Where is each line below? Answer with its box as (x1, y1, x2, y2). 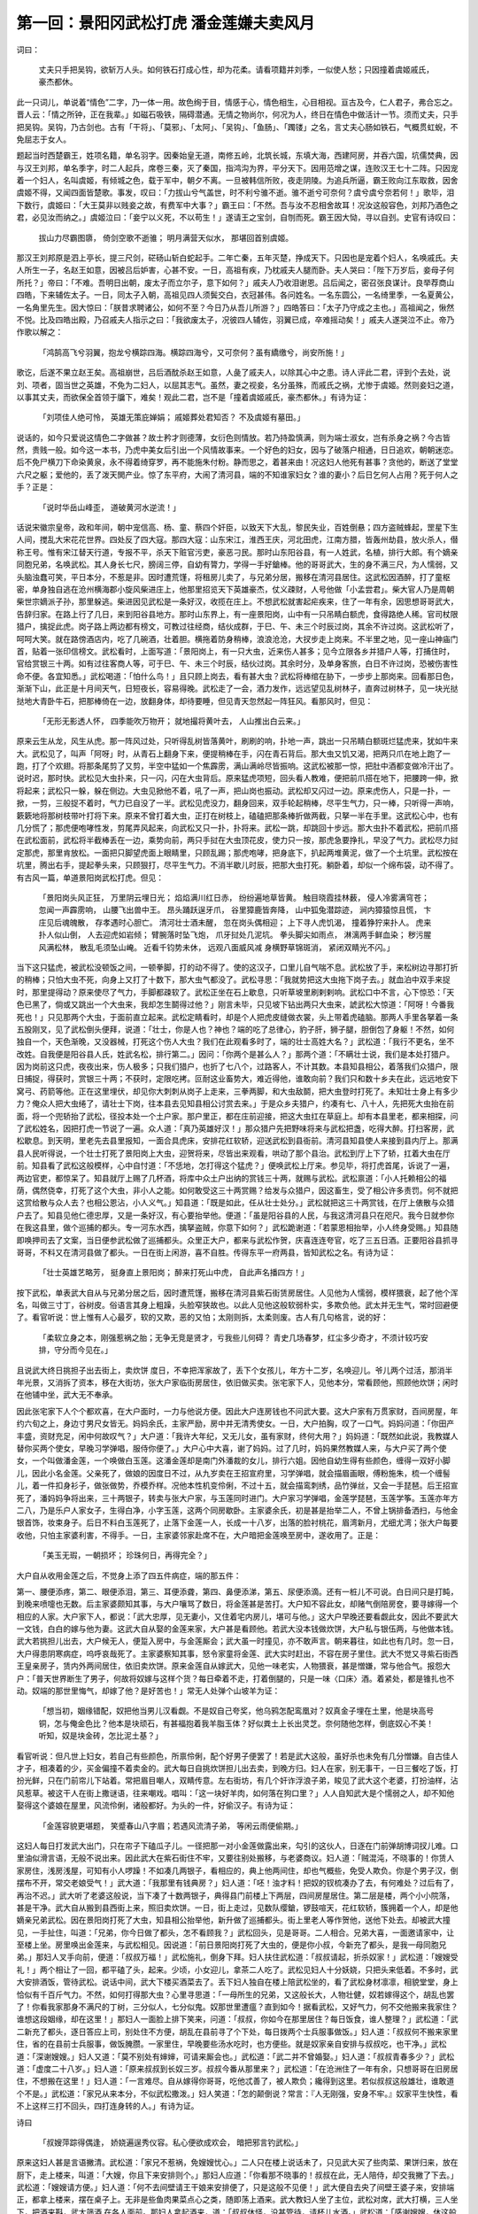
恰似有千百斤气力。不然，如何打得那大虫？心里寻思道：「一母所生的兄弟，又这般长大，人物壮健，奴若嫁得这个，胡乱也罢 (16, 1989, 455, 2000)
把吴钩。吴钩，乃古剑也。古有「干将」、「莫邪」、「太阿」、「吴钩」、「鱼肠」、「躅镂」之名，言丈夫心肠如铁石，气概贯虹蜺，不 (16, 121, 459, 132)
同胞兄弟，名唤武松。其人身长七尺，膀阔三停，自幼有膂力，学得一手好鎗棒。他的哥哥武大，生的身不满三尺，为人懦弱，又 (16, 559, 459, 570)
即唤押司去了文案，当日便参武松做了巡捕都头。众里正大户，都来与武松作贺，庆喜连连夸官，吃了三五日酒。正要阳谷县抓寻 (16, 1235, 459, 1245)
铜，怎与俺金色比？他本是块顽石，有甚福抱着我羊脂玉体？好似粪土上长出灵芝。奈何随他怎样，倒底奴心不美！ (38, 1718, 434, 1729)
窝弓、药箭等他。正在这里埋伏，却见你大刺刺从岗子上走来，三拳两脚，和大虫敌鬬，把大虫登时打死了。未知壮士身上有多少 (16, 1086, 459, 1096)
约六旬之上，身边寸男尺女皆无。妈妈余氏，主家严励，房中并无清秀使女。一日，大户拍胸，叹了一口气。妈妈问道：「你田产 (16, 1418, 455, 1429)
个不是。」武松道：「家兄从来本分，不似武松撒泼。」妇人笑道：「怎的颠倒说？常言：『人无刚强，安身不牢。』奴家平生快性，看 (16, 2088, 459, 2099)
